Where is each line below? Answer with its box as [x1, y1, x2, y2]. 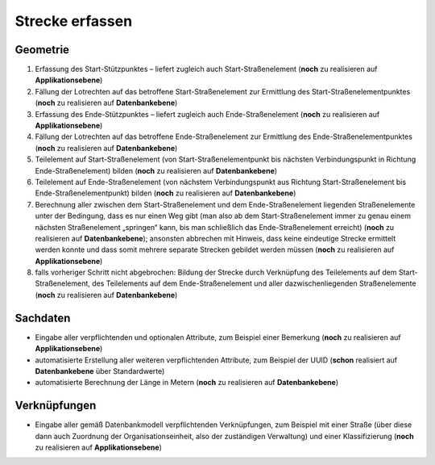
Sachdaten [14, 311, 71, 325]
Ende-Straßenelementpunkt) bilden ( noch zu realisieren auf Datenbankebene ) [35, 188, 296, 198]
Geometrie [14, 43, 70, 57]
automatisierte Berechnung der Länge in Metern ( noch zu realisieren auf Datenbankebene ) [35, 378, 339, 387]
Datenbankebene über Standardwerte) [35, 366, 165, 375]
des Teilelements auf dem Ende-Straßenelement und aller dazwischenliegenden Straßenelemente [91, 279, 416, 288]
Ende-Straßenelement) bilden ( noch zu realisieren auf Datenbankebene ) [35, 165, 278, 175]
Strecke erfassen [14, 12, 133, 30]
